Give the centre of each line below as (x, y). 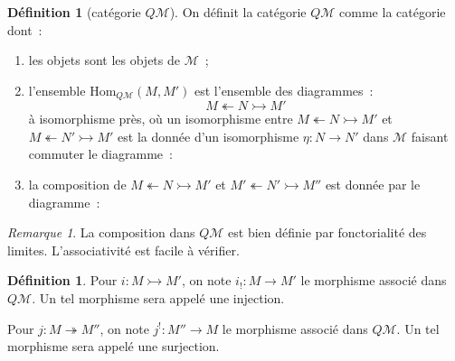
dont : (25, 29)
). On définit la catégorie (238, 12)
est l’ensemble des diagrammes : (284, 90)
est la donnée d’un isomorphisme (209, 136)
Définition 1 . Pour (62, 280)
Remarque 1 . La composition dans (101, 232)
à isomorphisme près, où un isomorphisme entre (161, 119)
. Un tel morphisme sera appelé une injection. (158, 297)
